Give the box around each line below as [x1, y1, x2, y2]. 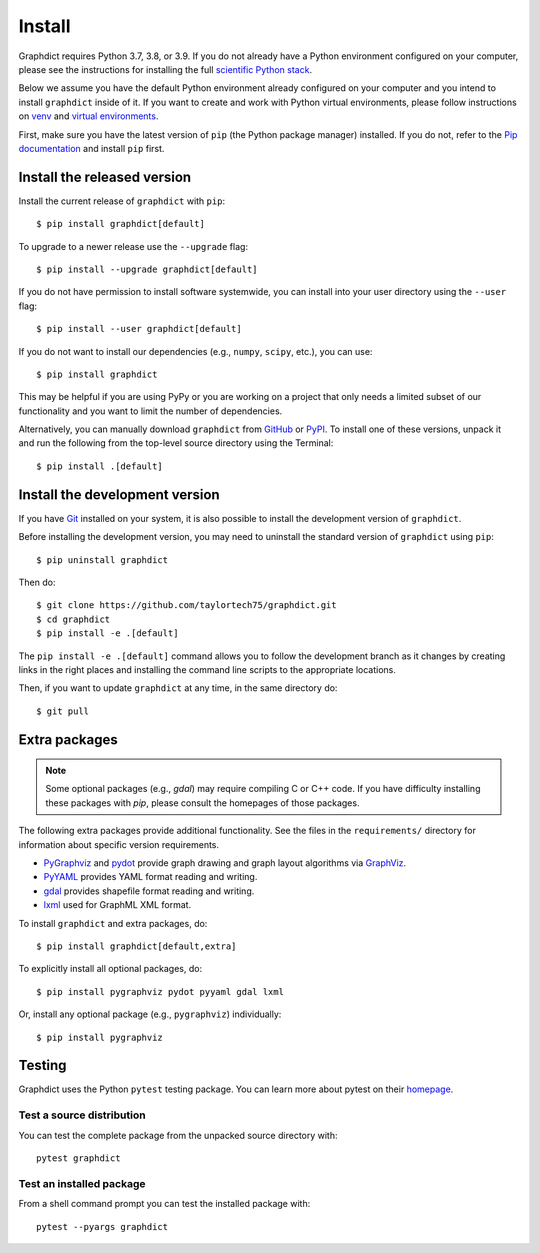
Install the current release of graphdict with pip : [18, 195, 225, 207]
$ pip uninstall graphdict [36, 554, 169, 565]
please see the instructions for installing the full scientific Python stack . [18, 63, 313, 75]
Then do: [18, 576, 56, 588]
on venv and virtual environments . [18, 110, 159, 122]
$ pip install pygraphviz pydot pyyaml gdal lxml [36, 986, 285, 997]
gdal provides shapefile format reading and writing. [43, 885, 255, 897]
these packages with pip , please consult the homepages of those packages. [45, 796, 360, 809]
